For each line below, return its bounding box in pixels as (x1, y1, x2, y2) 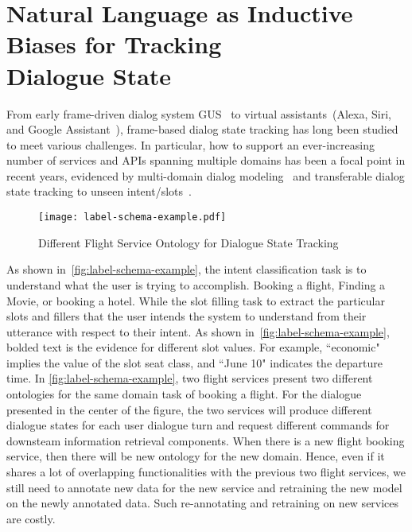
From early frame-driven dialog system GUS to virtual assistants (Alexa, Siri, (6, 105, 392, 122)
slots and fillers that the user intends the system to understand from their (6, 308, 367, 324)
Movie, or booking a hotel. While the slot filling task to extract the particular (6, 292, 385, 309)
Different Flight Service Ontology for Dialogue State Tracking (38, 234, 339, 250)
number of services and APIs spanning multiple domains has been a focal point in (6, 152, 406, 169)
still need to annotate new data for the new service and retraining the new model (6, 479, 402, 495)
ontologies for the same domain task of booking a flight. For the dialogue (6, 386, 362, 402)
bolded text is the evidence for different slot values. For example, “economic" (6, 339, 380, 355)
